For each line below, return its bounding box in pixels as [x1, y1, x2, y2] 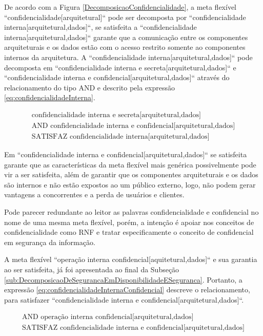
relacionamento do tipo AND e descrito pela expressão [4, 82, 175, 92]
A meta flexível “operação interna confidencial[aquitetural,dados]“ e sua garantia [4, 254, 257, 265]
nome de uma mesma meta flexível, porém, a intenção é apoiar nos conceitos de [4, 216, 254, 227]
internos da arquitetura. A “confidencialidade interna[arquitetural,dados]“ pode [4, 51, 253, 62]
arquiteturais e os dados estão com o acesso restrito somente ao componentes [4, 42, 246, 52]
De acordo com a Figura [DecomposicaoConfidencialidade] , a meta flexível [4, 2, 237, 12]
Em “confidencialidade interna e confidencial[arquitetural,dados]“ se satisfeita [4, 149, 247, 160]
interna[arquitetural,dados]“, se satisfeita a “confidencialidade [4, 22, 197, 32]
